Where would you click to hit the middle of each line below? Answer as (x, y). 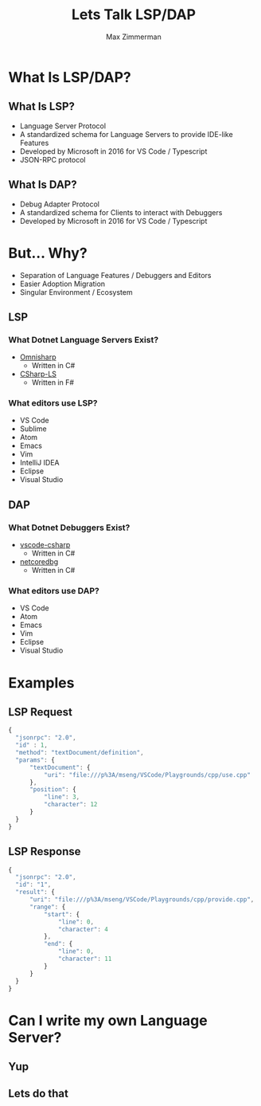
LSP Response (45, 851)
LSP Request (41, 712)
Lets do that (39, 1094)
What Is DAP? (43, 185)
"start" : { (62, 914)
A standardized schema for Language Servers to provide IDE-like (126, 134)
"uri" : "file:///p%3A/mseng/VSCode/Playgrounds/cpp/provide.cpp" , (142, 900)
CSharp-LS (38, 374)
